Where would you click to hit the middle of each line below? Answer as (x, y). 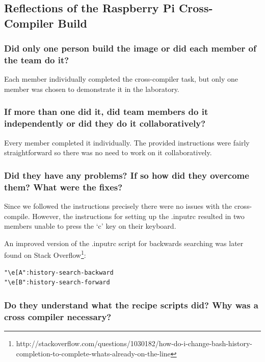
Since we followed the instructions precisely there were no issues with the (118, 206)
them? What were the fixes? (63, 187)
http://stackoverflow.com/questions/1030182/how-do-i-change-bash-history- (134, 343)
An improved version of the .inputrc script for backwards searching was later (124, 243)
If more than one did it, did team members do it (106, 112)
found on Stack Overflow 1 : (45, 254)
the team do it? (37, 60)
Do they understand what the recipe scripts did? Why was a (131, 305)
